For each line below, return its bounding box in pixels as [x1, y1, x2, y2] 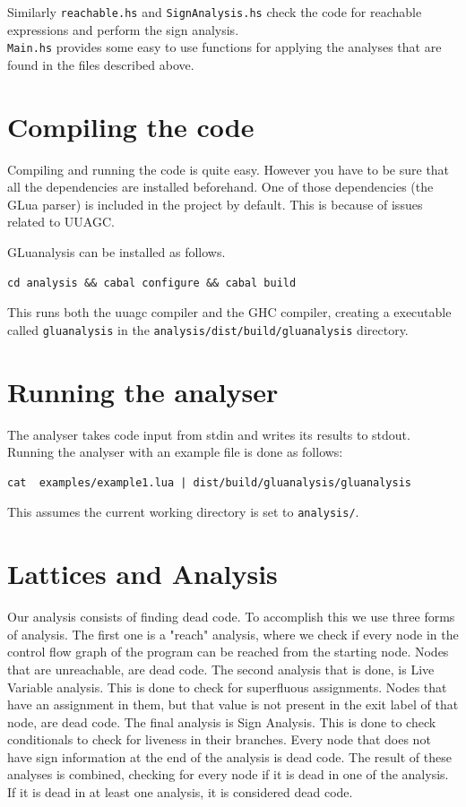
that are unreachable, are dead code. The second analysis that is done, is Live [7, 659, 435, 678]
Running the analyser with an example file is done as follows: [7, 442, 343, 461]
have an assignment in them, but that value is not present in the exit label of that [7, 695, 459, 714]
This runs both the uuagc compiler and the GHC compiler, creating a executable [7, 303, 452, 322]
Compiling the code [7, 107, 255, 144]
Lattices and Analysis [7, 555, 278, 592]
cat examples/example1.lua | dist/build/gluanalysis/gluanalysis [7, 476, 412, 489]
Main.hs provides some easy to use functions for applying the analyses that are [7, 38, 442, 56]
